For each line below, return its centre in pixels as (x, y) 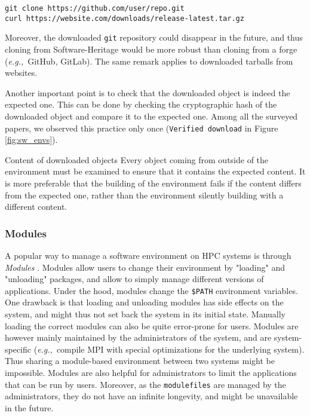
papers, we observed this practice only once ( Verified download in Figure (142, 128)
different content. (36, 207)
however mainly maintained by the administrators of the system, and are (138, 337)
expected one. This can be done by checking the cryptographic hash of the (141, 104)
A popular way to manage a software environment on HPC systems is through (148, 255)
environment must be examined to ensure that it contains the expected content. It (155, 171)
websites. (21, 73)
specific (18, 349)
